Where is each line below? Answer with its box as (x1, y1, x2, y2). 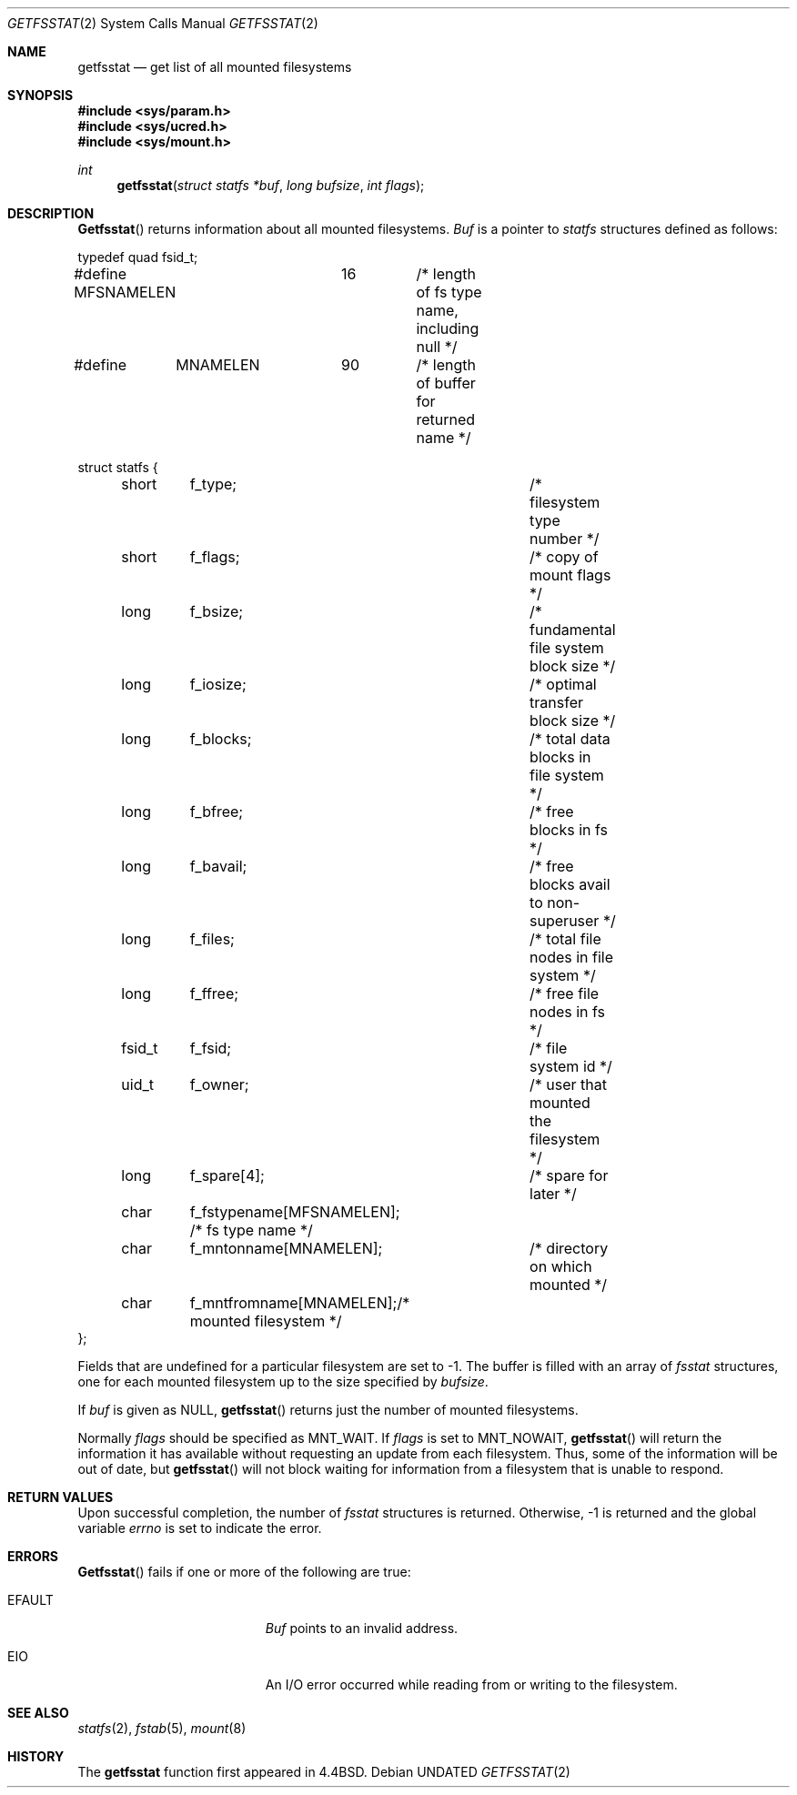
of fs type (416, 283, 482, 301)
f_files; (189, 930, 235, 948)
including (416, 319, 479, 338)
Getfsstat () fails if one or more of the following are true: (77, 1564, 411, 1579)
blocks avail (530, 875, 610, 893)
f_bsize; (189, 602, 244, 620)
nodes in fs (530, 1003, 606, 1021)
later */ (530, 1185, 577, 1203)
